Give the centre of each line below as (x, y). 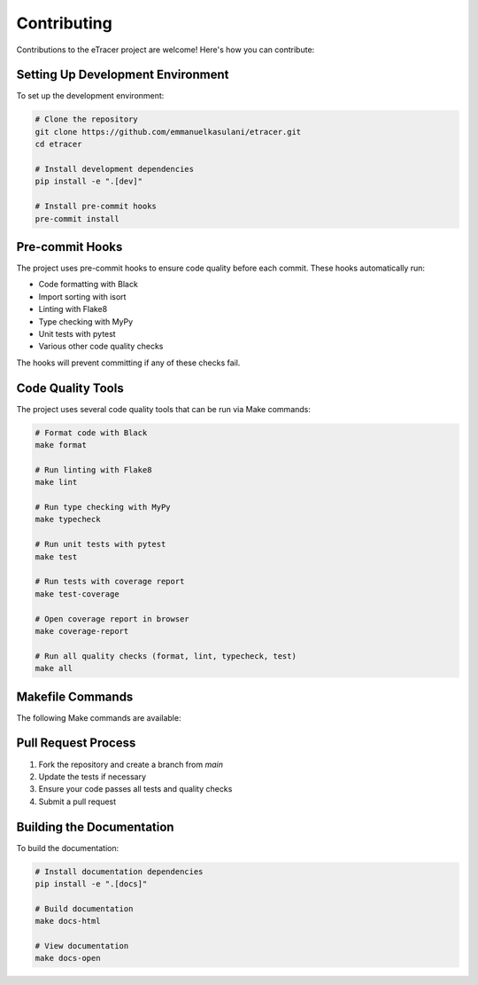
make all (54, 668)
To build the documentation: (68, 848)
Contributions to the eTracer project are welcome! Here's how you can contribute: (166, 50)
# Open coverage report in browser (112, 619)
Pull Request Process (76, 743)
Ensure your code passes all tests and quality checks (135, 789)
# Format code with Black (91, 433)
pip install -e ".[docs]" (91, 883)
